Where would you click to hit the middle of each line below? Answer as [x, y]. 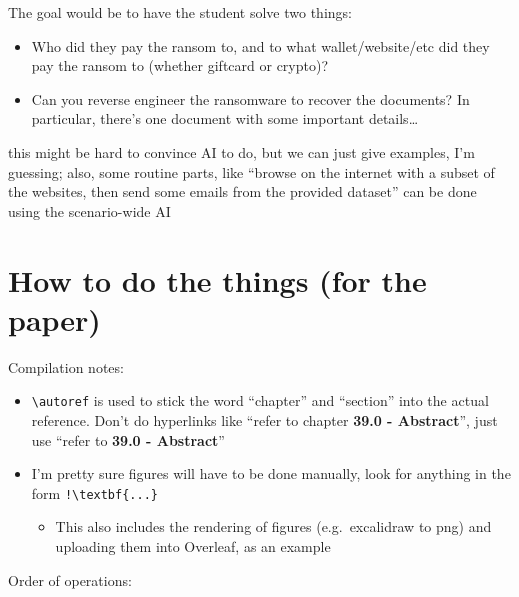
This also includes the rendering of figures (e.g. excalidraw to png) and [273, 526]
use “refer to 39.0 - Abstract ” [128, 439]
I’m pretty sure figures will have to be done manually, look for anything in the [271, 473]
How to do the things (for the [217, 279]
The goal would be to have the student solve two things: [180, 12]
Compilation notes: [66, 366]
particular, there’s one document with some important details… [225, 118]
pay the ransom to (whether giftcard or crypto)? [180, 65]
